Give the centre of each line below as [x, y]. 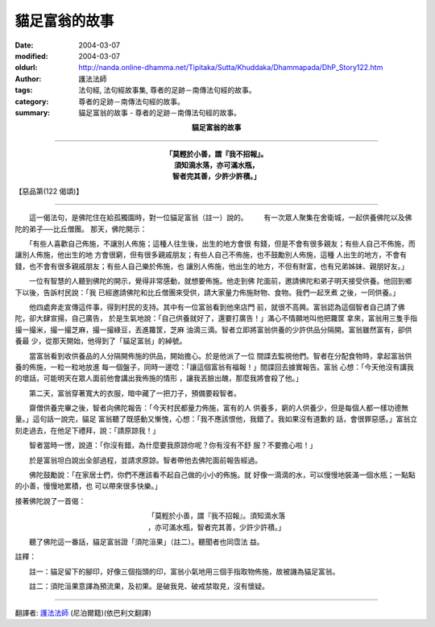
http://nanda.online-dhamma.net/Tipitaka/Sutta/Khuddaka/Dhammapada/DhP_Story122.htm [231, 68]
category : [32, 102]
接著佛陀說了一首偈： [50, 500]
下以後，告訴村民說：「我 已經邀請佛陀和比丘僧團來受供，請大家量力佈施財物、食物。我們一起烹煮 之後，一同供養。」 [207, 292]
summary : [33, 112]
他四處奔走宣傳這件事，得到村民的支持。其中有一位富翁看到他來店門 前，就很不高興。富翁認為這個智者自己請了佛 [217, 307]
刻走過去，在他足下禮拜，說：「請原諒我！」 [87, 430]
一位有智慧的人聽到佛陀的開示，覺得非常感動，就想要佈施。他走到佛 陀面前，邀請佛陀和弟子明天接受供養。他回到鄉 [220, 281]
